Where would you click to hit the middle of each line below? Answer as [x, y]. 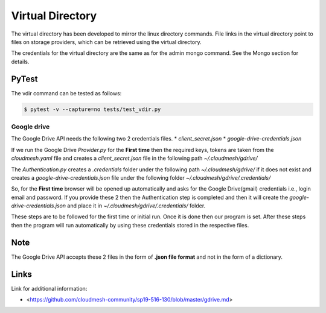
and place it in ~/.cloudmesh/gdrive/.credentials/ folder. [136, 206]
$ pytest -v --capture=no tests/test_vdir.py [92, 109]
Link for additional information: [49, 288]
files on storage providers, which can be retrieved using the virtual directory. [106, 42]
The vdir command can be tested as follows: [66, 93]
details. [20, 62]
